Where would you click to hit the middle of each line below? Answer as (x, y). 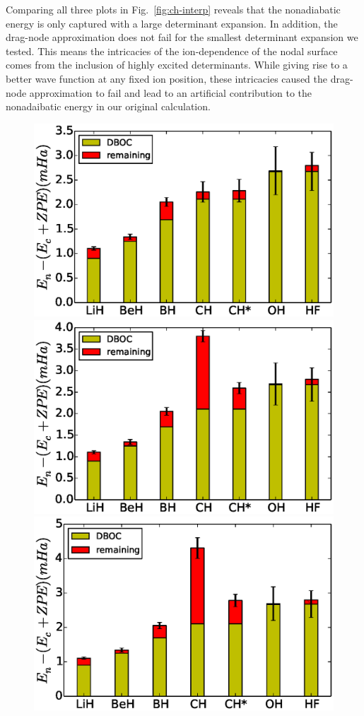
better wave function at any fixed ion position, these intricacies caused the (166, 78)
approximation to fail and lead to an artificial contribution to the (171, 92)
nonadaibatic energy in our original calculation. (108, 106)
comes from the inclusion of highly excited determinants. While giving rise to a (177, 65)
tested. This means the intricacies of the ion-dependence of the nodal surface (172, 51)
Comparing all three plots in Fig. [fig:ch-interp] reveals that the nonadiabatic (173, 9)
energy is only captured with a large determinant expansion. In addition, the (172, 23)
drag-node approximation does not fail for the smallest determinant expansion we (182, 37)
